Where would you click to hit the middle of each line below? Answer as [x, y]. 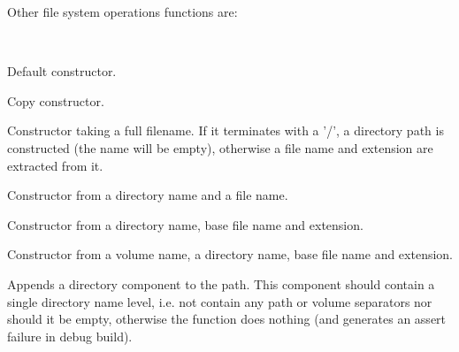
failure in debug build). [70, 336]
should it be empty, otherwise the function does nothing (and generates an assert [227, 319]
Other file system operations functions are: [122, 11]
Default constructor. [62, 71]
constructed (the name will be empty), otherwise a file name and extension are [220, 147]
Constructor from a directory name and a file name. [148, 195]
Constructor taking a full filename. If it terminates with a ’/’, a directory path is [226, 130]
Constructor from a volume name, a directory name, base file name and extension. [230, 254]
